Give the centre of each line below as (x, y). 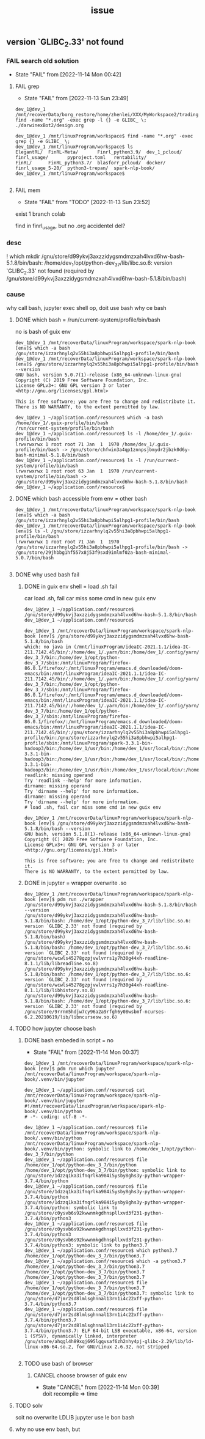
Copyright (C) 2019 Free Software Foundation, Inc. (82, 380)
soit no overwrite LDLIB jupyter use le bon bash (75, 1417)
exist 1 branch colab (40, 214)
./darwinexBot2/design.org (49, 125)
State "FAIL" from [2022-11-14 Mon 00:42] (68, 74)
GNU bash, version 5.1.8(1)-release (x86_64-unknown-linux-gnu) (108, 834)
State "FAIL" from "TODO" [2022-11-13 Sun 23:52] (87, 202)
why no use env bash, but (48, 1429)
